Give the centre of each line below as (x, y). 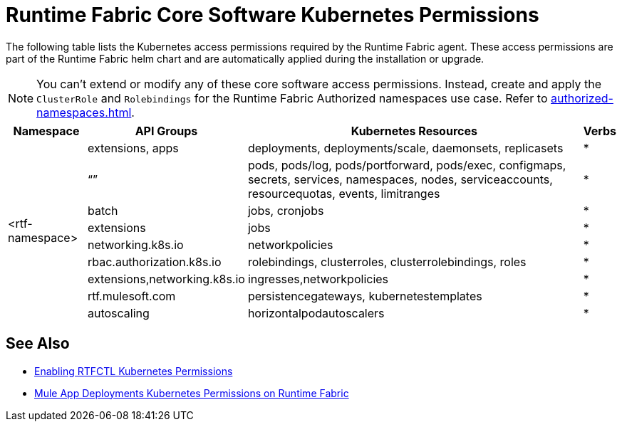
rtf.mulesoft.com (131, 296)
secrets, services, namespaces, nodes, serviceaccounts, (400, 179)
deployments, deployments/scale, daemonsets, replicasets (405, 148)
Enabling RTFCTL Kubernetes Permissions (134, 371)
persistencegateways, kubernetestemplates (365, 296)
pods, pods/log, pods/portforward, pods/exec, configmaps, (407, 165)
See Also (38, 344)
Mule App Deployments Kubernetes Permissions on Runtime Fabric (192, 393)
